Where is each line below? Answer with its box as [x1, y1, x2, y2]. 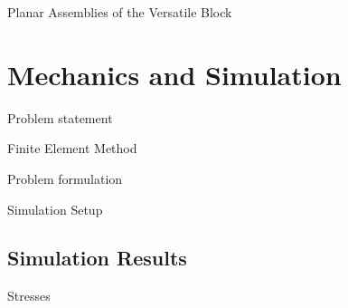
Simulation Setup [7, 199, 103, 218]
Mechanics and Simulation [7, 55, 342, 92]
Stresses [7, 286, 51, 305]
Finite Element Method [7, 139, 137, 158]
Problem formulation [7, 168, 123, 188]
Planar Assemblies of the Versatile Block [7, 3, 232, 21]
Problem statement [7, 108, 113, 127]
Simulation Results [7, 244, 187, 272]
